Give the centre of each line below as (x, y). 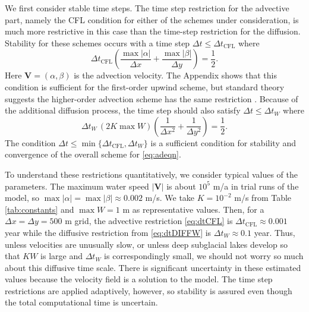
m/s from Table (263, 198)
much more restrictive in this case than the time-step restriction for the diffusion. (153, 31)
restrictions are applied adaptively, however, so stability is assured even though (149, 290)
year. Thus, (275, 232)
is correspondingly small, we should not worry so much (204, 256)
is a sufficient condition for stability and (223, 142)
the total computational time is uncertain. (81, 302)
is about (181, 186)
